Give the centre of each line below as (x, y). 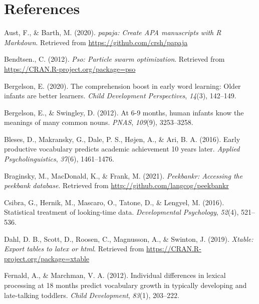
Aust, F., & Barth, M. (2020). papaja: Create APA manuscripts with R (113, 32)
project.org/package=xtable (47, 258)
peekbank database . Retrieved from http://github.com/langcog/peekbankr (116, 185)
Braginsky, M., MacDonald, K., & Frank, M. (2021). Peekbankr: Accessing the (123, 175)
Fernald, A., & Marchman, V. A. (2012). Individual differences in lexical (115, 275)
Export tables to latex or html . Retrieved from (74, 249)
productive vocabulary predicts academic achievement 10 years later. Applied (122, 149)
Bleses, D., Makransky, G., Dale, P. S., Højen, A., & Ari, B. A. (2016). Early (122, 139)
